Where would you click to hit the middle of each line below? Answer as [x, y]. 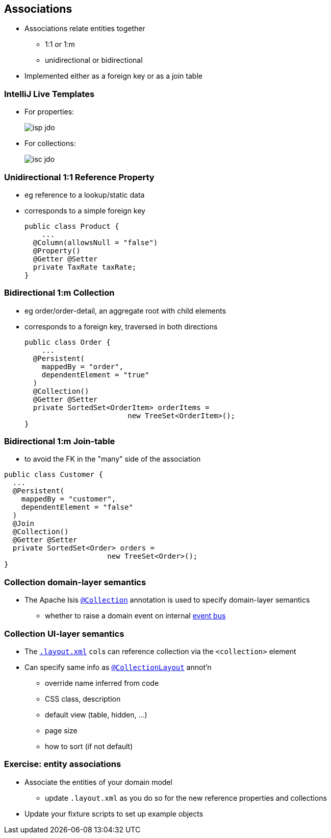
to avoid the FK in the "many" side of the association [113, 459]
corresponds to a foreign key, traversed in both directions [121, 326]
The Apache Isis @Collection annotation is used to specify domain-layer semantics [167, 600]
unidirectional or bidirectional [94, 60]
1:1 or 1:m [60, 44]
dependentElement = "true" [95, 375]
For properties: [49, 112]
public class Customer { [54, 475]
